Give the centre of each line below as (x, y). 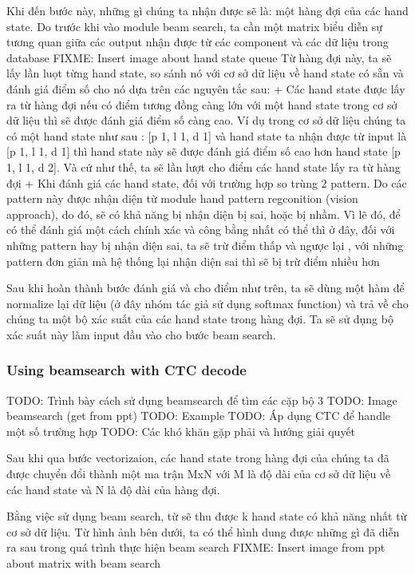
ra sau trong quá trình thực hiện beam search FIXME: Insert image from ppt (196, 547)
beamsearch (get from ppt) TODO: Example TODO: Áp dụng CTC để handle (199, 416)
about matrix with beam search (84, 563)
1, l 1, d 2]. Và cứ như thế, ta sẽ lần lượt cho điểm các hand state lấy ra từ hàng (204, 166)
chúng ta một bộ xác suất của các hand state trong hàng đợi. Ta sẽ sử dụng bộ (200, 319)
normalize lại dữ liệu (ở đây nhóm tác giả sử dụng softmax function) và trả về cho (207, 303)
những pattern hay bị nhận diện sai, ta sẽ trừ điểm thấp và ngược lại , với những (205, 245)
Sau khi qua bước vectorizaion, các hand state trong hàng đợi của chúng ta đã (198, 458)
